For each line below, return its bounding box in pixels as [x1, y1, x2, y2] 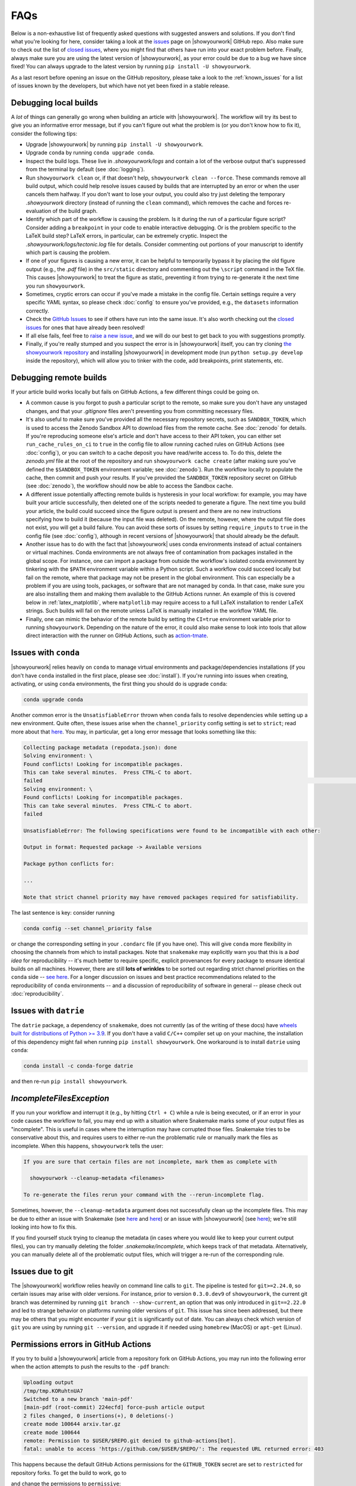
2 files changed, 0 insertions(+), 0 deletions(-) [23, 1412, 174, 1419]
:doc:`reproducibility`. [11, 990, 64, 997]
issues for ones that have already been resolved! [26, 324, 145, 331]
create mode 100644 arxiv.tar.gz [23, 1421, 121, 1428]
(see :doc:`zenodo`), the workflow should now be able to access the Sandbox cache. [26, 482, 234, 490]
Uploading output [23, 1379, 74, 1386]
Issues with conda [11, 648, 80, 658]
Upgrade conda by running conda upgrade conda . [26, 149, 155, 156]
